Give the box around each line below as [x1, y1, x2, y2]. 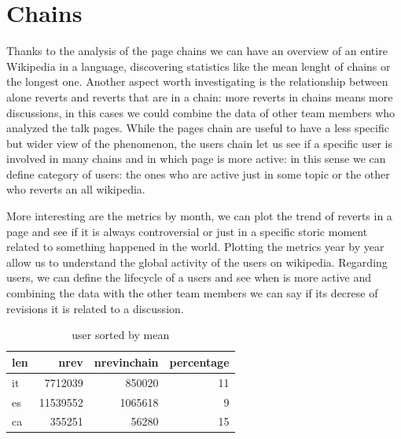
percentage [169, 353, 230, 370]
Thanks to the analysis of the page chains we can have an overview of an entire [6, 42, 388, 59]
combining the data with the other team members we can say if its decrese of [6, 285, 378, 301]
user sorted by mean [72, 326, 170, 343]
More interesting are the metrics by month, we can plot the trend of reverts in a [6, 208, 392, 224]
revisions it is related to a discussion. [6, 300, 184, 316]
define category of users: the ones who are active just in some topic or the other [6, 165, 390, 182]
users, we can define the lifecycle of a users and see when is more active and [6, 269, 372, 286]
